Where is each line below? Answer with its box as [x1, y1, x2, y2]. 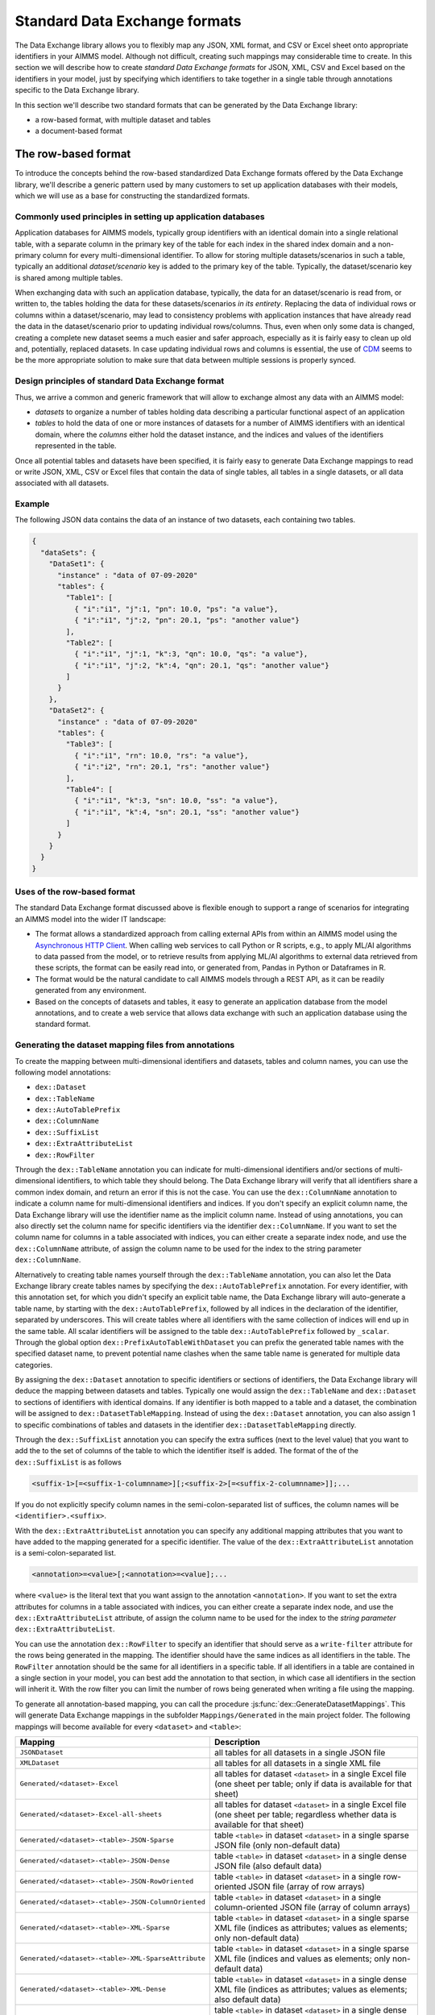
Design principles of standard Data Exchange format [14, 376, 225, 387]
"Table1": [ [65, 593, 113, 602]
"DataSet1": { [48, 559, 105, 568]
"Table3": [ [65, 740, 113, 749]
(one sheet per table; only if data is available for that [214, 1778, 412, 1789]
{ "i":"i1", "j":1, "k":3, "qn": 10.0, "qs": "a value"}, [73, 650, 309, 659]
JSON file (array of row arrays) [248, 1880, 366, 1892]
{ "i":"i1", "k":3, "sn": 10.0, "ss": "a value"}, [73, 796, 279, 805]
